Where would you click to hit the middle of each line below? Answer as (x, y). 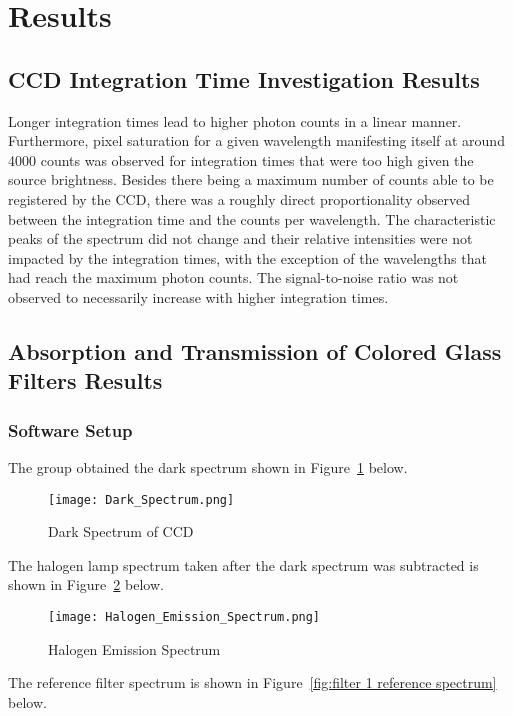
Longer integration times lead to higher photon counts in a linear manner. (235, 120)
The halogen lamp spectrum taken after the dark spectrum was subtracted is (243, 564)
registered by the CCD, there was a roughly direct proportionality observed (239, 198)
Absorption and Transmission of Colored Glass (255, 350)
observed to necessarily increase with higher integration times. (198, 296)
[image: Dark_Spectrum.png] (141, 499)
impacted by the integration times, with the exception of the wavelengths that (247, 257)
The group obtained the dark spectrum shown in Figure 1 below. (208, 466)
